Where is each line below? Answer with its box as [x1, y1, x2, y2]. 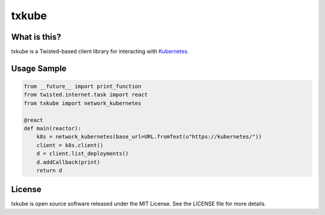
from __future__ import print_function [23, 83, 141, 90]
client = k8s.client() [36, 142, 104, 148]
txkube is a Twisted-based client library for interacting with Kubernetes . [11, 48, 189, 55]
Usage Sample [11, 63, 67, 73]
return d [36, 167, 63, 174]
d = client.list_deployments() [36, 150, 129, 157]
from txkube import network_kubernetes [23, 100, 141, 106]
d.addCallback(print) [36, 159, 101, 165]
